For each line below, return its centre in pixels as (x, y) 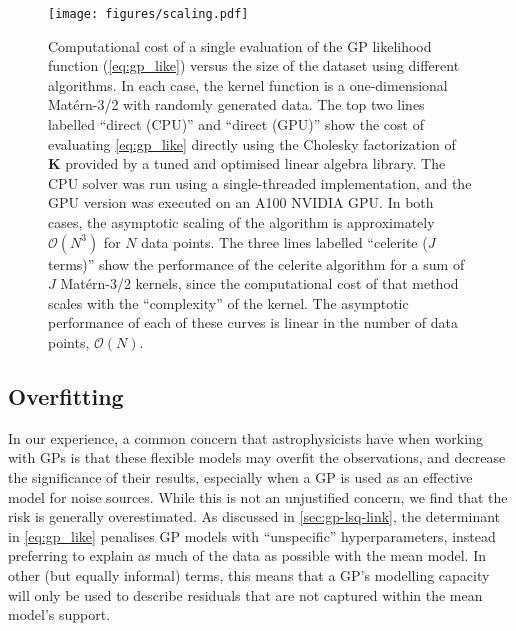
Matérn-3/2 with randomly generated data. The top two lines (236, 104)
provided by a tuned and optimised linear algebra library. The (255, 163)
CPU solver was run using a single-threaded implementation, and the (260, 182)
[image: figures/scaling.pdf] (148, 14)
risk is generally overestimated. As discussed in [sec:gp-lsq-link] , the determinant (254, 516)
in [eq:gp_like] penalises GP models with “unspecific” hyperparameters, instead (252, 535)
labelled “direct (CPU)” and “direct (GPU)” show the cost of (236, 124)
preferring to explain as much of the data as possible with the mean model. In (247, 555)
